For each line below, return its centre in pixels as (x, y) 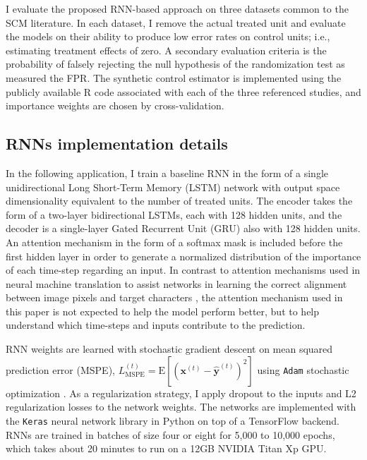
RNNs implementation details (117, 144)
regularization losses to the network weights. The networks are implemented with (181, 407)
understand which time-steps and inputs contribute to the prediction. (156, 325)
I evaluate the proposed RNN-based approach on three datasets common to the (177, 8)
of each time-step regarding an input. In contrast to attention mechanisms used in (183, 270)
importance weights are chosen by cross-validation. (115, 105)
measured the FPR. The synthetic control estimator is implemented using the (174, 77)
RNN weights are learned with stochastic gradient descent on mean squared (169, 349)
